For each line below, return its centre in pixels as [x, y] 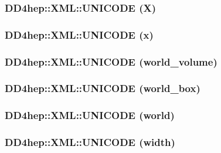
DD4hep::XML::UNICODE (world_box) [103, 88]
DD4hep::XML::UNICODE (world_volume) [111, 61]
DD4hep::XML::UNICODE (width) [90, 142]
